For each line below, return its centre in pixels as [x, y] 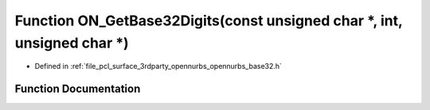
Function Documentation [78, 89]
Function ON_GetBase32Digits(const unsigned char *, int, [209, 21]
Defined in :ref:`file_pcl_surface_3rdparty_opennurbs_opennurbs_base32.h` [158, 66]
